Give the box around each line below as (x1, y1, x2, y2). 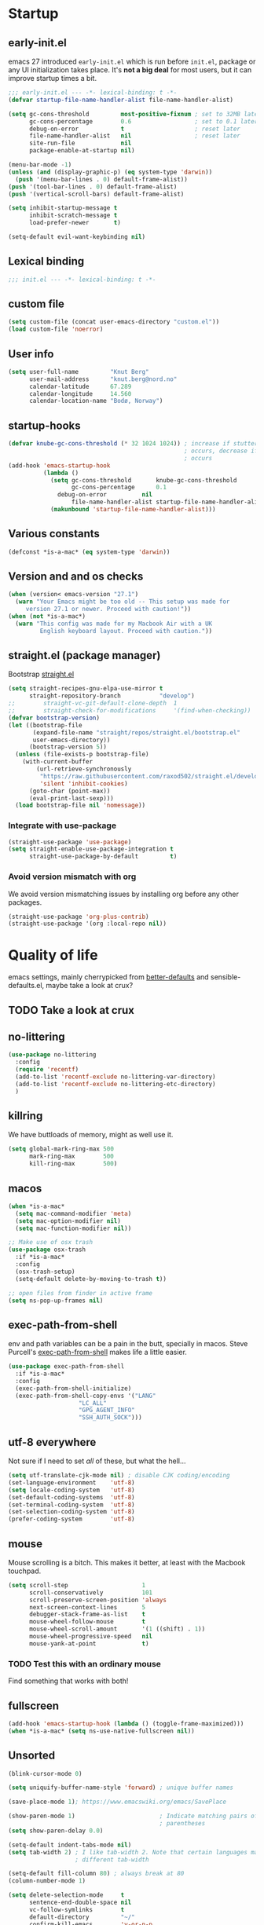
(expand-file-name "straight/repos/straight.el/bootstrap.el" (32, 728, 241, 737)
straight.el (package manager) (8, 649, 161, 662)
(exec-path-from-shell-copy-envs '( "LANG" (15, 1392, 156, 1400)
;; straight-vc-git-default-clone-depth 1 (8, 700, 178, 708)
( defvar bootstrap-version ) (8, 714, 101, 722)
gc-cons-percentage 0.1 (71, 484, 167, 492)
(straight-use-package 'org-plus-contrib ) (8, 913, 149, 920)
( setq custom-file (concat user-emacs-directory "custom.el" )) (8, 318, 220, 326)
